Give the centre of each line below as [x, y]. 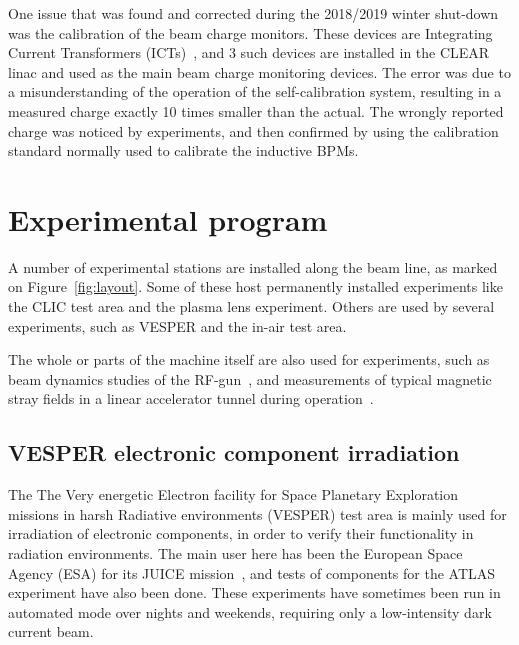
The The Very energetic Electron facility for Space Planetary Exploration [233, 494]
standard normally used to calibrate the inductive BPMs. [183, 150]
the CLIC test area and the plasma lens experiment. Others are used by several [251, 306]
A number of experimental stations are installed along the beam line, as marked [253, 266]
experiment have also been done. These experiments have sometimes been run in [254, 592]
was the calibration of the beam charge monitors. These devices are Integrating [250, 32]
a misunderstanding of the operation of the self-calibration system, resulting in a [255, 91]
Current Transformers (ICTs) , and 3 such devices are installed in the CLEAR [249, 52]
